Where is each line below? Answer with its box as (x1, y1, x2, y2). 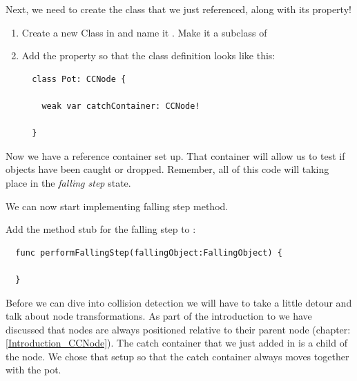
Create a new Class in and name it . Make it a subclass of (21, 25, 267, 39)
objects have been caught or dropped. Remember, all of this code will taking (6, 162, 329, 176)
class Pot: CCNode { (32, 74, 126, 84)
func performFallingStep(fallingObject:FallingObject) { (15, 247, 282, 258)
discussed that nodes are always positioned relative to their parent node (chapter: (6, 322, 351, 336)
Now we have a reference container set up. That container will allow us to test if (6, 148, 345, 163)
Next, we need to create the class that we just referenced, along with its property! (6, 2, 351, 16)
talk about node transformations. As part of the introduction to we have (6, 309, 312, 323)
